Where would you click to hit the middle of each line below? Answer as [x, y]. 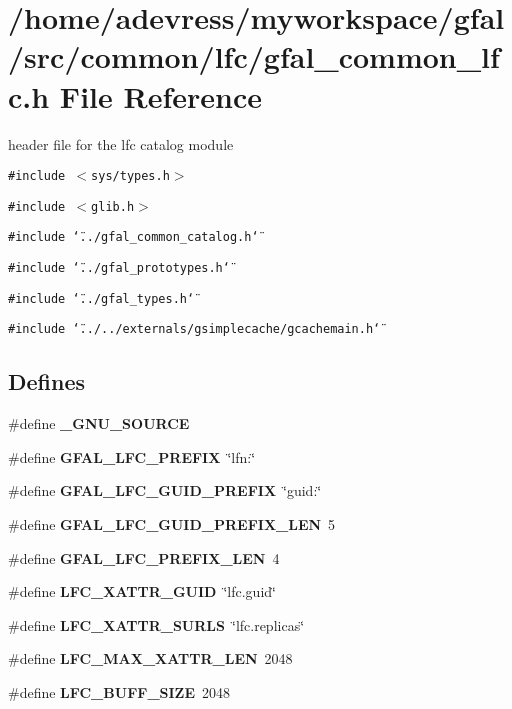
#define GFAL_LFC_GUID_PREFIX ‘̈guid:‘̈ [165, 490]
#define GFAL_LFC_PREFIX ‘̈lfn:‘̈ [132, 456]
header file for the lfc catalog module [121, 143]
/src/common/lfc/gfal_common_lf [254, 56]
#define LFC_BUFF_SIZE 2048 [119, 691]
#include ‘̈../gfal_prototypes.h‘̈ [119, 268]
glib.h [113, 206]
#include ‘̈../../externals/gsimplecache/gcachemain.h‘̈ [194, 329]
